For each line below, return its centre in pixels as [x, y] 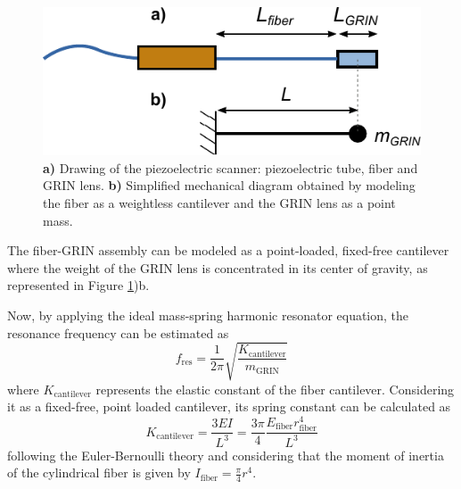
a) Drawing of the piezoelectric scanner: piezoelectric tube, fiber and [230, 167]
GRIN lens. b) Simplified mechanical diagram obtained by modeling [229, 185]
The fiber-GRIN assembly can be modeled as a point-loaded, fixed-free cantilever [228, 250]
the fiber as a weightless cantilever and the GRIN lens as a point [219, 203]
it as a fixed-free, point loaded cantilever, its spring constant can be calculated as [229, 406]
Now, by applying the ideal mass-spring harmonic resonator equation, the [208, 315]
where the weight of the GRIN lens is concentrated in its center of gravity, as [218, 267]
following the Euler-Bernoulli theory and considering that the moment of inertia [226, 455]
